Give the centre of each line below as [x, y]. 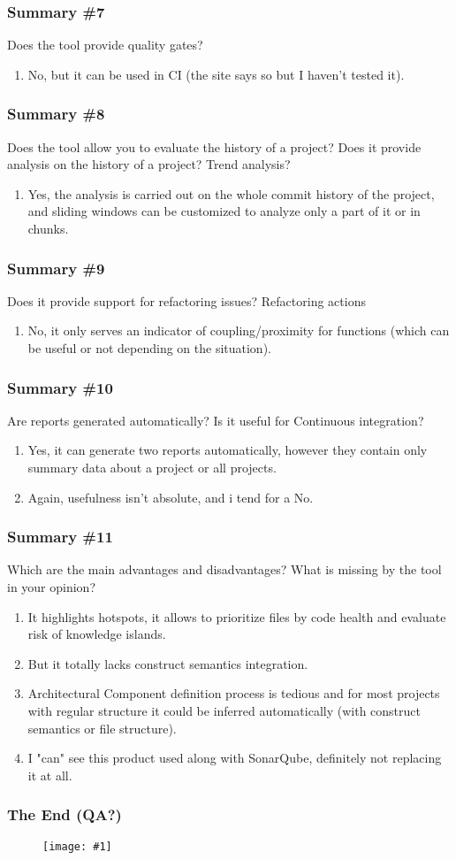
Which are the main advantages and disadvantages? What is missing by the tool [224, 569]
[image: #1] [77, 846]
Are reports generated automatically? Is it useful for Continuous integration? [216, 420]
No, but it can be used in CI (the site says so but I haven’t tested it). [216, 74]
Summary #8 [56, 114]
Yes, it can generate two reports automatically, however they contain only [228, 450]
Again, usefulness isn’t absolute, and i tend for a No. [171, 497]
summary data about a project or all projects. [152, 467]
